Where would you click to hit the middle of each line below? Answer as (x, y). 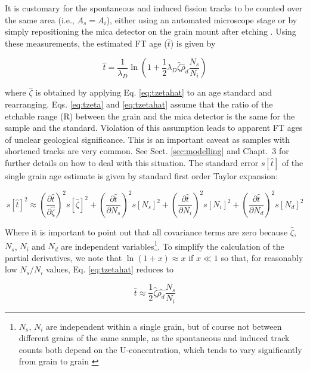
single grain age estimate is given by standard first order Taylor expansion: (142, 175)
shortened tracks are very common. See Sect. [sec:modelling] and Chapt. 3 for (147, 151)
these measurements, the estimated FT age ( (86, 43)
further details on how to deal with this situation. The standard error (132, 162)
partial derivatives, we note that (63, 257)
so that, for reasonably (262, 257)
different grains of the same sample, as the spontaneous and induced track (154, 338)
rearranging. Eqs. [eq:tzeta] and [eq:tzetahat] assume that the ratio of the (139, 104)
